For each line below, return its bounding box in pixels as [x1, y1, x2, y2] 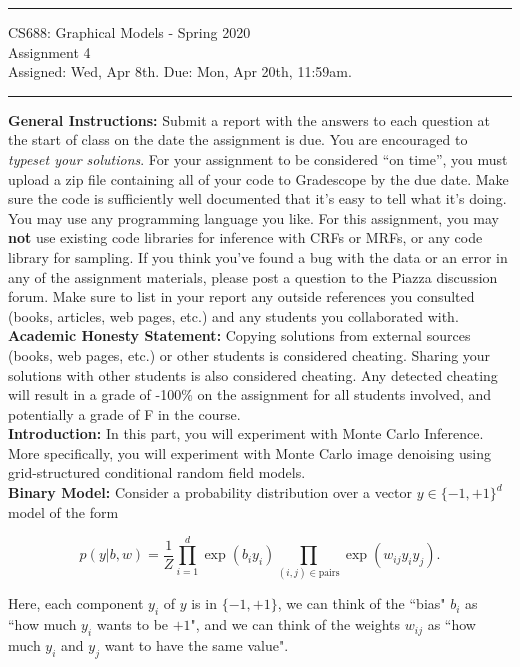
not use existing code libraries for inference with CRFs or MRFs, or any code [8, 227, 483, 248]
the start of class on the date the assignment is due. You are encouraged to [8, 129, 468, 150]
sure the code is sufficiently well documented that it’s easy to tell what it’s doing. [8, 188, 507, 209]
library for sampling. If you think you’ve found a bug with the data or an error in [8, 246, 508, 267]
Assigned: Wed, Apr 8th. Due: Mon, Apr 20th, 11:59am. [8, 61, 352, 82]
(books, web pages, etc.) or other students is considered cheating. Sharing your [8, 344, 491, 365]
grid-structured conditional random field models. [8, 462, 306, 483]
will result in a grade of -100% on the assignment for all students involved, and [8, 384, 492, 405]
